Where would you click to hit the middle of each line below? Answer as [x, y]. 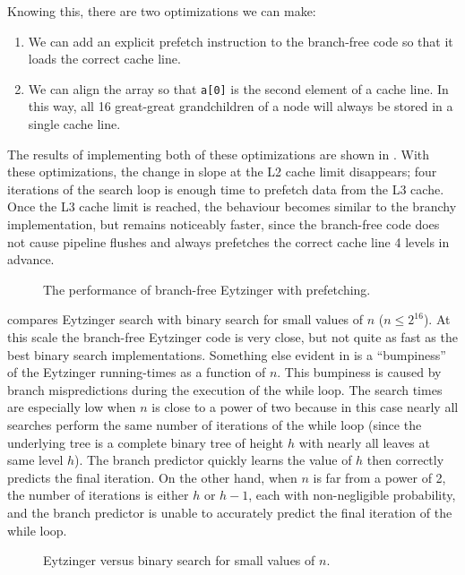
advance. [31, 259]
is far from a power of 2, [379, 477]
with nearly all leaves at [364, 442]
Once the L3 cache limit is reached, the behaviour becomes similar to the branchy [232, 206]
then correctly [405, 460]
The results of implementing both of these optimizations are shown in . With [219, 154]
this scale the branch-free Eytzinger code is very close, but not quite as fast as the [232, 336]
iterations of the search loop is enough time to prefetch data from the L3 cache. [226, 189]
